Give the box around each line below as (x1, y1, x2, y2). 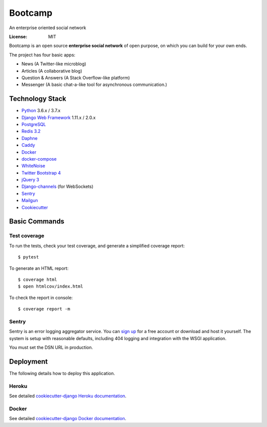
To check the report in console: (9, 295, 73, 300)
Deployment (9, 357, 48, 366)
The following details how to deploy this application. (9, 370, 115, 376)
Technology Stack (9, 94, 66, 103)
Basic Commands (9, 217, 64, 226)
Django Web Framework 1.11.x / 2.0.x (21, 114, 96, 121)
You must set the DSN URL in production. (9, 344, 93, 350)
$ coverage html (18, 277, 57, 282)
